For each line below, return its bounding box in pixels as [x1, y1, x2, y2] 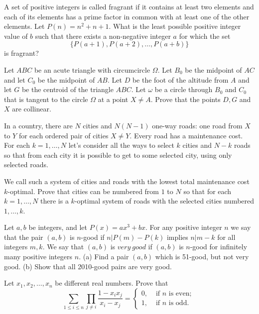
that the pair [4, 231, 43, 242]
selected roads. [4, 159, 48, 170]
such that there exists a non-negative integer [35, 30, 171, 41]
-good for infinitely [190, 241, 248, 252]
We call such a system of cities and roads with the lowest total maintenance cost [4, 176, 250, 186]
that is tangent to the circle [4, 94, 88, 104]
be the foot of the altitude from [132, 74, 229, 85]
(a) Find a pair [83, 251, 129, 262]
